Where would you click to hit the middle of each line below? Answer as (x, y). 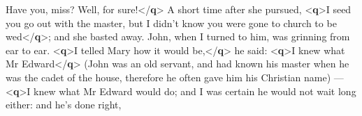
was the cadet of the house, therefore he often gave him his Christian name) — (175, 77)
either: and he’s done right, (64, 105)
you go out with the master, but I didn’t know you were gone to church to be (171, 23)
